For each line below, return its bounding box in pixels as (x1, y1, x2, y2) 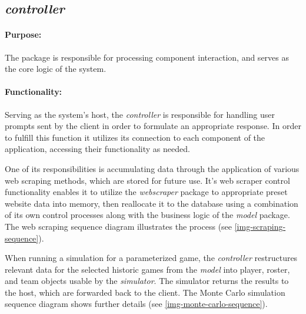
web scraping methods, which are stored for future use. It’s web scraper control (5, 174, 290, 186)
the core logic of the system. (5, 62, 107, 75)
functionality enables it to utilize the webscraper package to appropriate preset (5, 186, 288, 198)
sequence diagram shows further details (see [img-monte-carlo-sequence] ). (5, 298, 268, 310)
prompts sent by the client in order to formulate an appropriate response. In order (5, 120, 301, 132)
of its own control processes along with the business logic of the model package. (5, 209, 290, 221)
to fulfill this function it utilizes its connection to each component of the (5, 131, 265, 143)
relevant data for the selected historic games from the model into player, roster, (5, 263, 290, 275)
